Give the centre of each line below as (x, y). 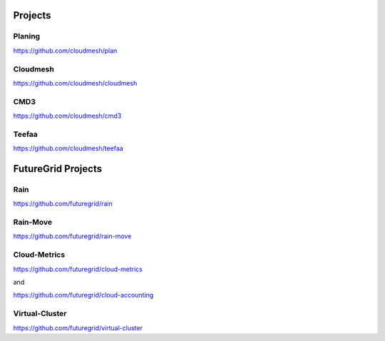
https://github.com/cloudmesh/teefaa (68, 148)
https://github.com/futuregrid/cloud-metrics (78, 269)
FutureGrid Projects (58, 169)
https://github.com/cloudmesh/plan (65, 51)
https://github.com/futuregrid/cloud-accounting (83, 295)
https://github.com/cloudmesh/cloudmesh (75, 83)
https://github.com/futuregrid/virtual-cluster (78, 327)
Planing (27, 36)
